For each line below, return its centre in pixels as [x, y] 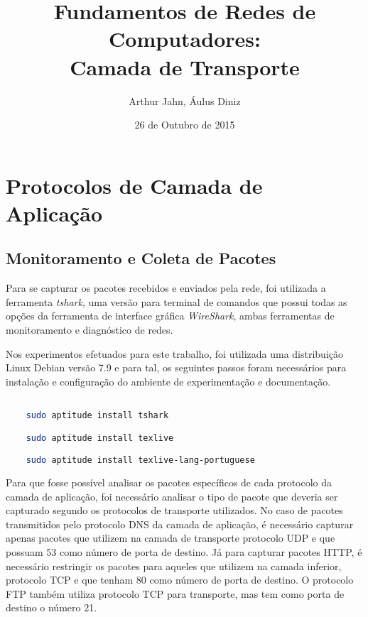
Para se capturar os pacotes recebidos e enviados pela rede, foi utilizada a [166, 288]
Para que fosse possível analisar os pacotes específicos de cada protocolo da [169, 482]
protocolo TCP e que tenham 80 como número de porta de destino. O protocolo [180, 580]
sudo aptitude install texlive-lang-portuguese [140, 460]
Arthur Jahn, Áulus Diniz [185, 100]
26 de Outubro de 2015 [185, 125]
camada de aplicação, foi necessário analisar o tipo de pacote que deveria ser [172, 496]
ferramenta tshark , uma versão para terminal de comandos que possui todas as [177, 301]
